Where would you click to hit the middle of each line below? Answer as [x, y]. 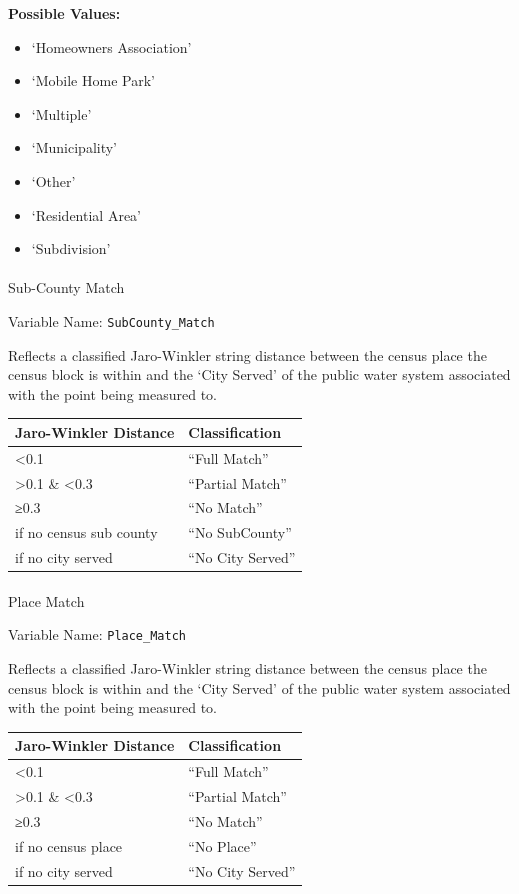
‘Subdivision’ [71, 248]
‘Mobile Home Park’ [93, 80]
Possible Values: [64, 13]
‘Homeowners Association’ [111, 46]
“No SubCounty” [240, 532]
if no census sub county [86, 532]
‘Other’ [53, 180]
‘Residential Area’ [86, 214]
